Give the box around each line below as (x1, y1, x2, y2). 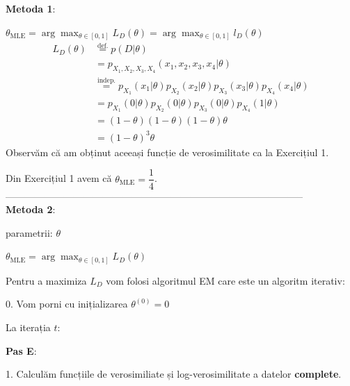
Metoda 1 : (6, 1, 56, 15)
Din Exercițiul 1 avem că (6, 171, 112, 185)
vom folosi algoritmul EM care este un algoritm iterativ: (106, 273, 345, 287)
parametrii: (6, 225, 53, 240)
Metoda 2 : (6, 202, 56, 217)
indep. (97, 77, 116, 85)
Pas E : (6, 343, 37, 358)
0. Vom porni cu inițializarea (6, 296, 128, 311)
